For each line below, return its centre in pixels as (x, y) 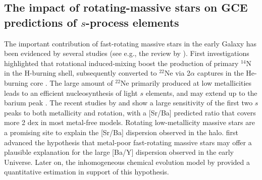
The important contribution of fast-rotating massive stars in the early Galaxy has (130, 43)
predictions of (40, 22)
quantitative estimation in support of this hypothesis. (87, 172)
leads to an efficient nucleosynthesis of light (71, 93)
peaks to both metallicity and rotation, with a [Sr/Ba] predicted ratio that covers (130, 112)
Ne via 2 (177, 73)
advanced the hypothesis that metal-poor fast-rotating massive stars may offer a (128, 142)
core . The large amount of (72, 82)
